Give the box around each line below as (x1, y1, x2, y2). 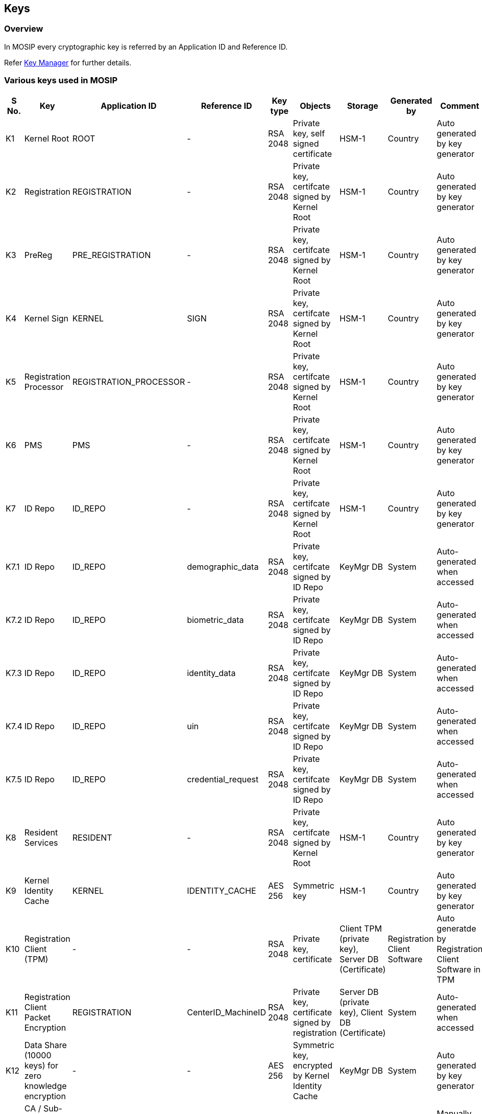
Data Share (24, 1039, 67, 1050)
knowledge (24, 1080, 67, 1091)
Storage (347, 100, 378, 111)
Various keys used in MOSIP (4, 75, 118, 86)
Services (24, 837, 58, 848)
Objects (300, 100, 331, 111)
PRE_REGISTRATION (72, 249, 151, 260)
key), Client (340, 1007, 383, 1017)
